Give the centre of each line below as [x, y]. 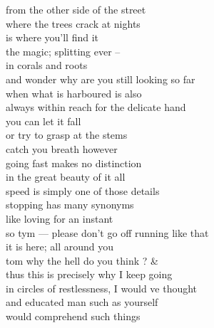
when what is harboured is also [74, 93]
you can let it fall [44, 121]
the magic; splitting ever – [63, 51]
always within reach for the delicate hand [96, 107]
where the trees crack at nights [73, 23]
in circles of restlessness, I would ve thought [102, 288]
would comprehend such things [73, 316]
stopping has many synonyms [70, 205]
